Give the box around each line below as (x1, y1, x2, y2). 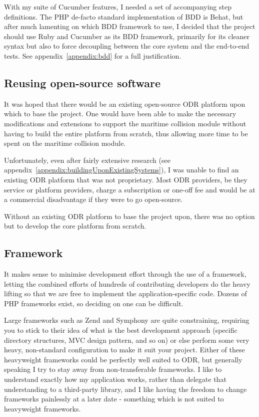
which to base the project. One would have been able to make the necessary (4, 108, 236, 119)
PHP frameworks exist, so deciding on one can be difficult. (4, 298, 183, 308)
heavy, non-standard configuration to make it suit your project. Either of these (4, 344, 245, 355)
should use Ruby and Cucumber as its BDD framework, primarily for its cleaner (4, 31, 250, 41)
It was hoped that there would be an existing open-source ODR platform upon (4, 98, 245, 109)
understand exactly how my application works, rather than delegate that (4, 374, 226, 384)
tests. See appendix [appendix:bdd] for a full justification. (4, 50, 181, 61)
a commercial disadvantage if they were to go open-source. (4, 194, 183, 204)
